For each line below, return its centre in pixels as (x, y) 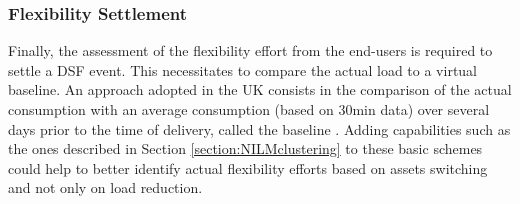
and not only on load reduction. (105, 187)
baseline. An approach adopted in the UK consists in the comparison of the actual (260, 89)
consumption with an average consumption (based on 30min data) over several (249, 109)
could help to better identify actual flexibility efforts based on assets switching (248, 167)
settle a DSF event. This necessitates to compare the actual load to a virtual (243, 69)
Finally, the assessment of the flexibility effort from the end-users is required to (250, 50)
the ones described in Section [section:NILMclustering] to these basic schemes (245, 148)
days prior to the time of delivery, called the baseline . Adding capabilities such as (259, 128)
